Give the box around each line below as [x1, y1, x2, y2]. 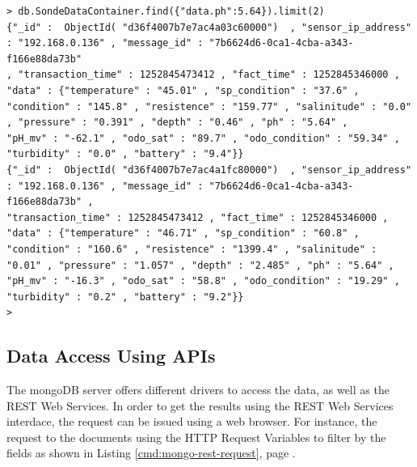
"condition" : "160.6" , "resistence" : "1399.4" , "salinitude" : [6, 243, 377, 255]
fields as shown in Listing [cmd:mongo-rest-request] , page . [6, 444, 296, 461]
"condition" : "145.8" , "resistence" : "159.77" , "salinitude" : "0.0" [6, 100, 412, 113]
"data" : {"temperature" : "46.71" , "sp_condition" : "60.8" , [6, 227, 360, 240]
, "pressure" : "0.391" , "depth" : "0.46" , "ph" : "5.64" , [6, 117, 348, 129]
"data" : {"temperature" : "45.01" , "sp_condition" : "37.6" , [6, 84, 360, 96]
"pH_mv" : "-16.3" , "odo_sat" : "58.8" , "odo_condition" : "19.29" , [6, 275, 400, 287]
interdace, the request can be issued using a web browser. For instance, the [6, 413, 377, 430]
